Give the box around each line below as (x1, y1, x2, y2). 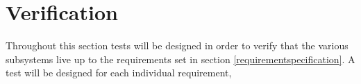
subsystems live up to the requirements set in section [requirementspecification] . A (6, 51, 355, 66)
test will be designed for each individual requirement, (6, 65, 232, 80)
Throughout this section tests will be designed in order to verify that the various (6, 38, 349, 53)
